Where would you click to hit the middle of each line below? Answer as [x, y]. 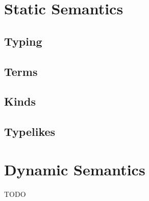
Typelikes [30, 132]
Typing [23, 41]
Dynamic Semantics [75, 169]
